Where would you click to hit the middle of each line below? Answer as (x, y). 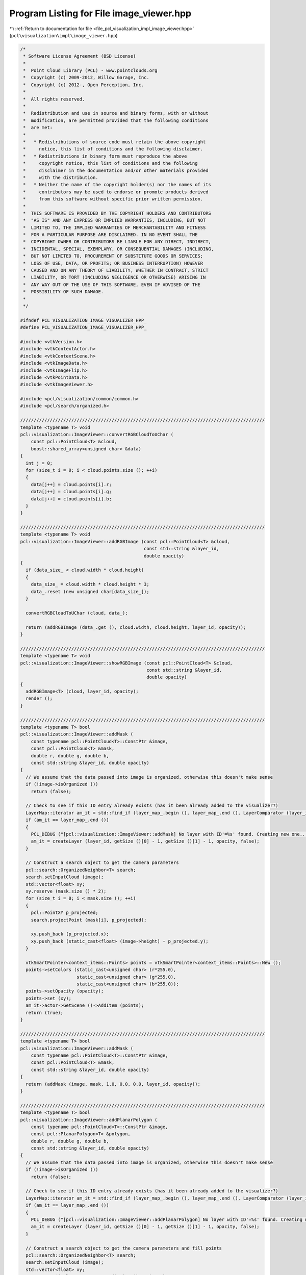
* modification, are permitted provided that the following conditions (116, 120)
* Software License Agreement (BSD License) (80, 56)
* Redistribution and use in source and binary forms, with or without (116, 113)
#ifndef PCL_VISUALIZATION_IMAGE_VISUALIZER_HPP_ (83, 320)
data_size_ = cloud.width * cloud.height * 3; (90, 584)
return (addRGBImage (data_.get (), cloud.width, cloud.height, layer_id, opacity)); (136, 627)
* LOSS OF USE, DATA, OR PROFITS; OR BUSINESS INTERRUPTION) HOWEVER (113, 263)
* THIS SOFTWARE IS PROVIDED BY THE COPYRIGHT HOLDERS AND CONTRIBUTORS (117, 213)
